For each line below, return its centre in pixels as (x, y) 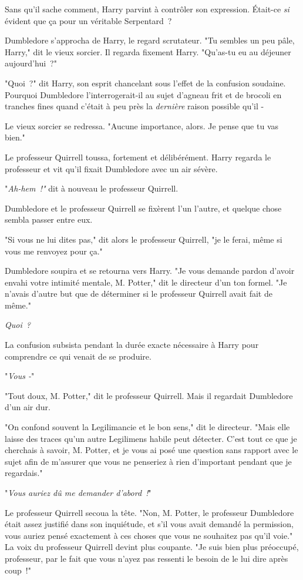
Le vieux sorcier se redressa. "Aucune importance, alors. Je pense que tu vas (142, 125)
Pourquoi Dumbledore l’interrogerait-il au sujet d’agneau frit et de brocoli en (143, 94)
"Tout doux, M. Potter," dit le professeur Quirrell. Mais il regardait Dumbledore (149, 395)
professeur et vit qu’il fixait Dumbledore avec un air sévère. (111, 168)
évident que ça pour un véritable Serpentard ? (88, 20)
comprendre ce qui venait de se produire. (78, 356)
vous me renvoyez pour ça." (54, 251)
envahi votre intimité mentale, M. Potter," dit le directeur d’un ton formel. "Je (146, 282)
